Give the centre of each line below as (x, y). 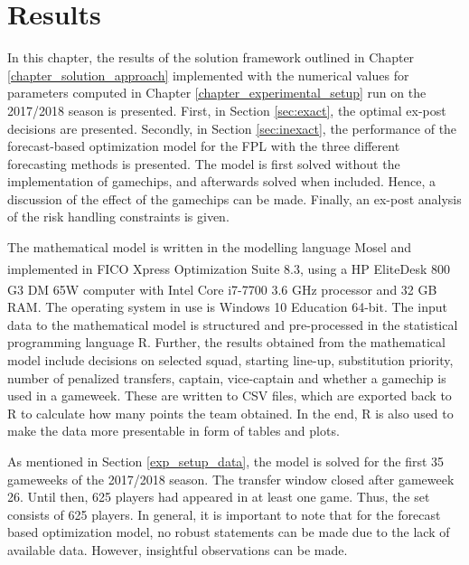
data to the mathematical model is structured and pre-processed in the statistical (233, 324)
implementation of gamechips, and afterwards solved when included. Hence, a (221, 181)
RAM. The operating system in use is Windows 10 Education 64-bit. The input (227, 307)
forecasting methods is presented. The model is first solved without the (204, 163)
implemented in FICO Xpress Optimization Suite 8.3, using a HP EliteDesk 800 (229, 268)
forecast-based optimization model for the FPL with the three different (204, 146)
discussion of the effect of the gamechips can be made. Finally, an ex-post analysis (234, 198)
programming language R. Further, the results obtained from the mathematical (226, 342)
